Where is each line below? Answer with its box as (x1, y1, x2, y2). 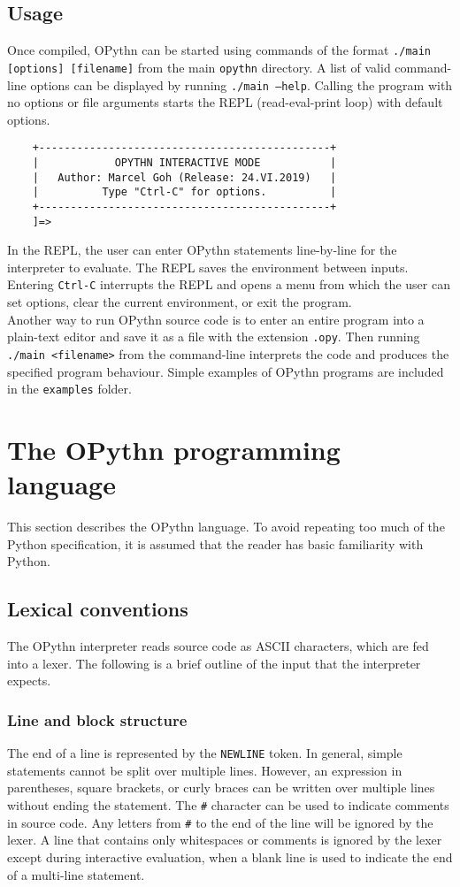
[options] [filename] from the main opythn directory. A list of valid (7, 57, 391, 76)
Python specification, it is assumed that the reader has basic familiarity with (7, 534, 424, 553)
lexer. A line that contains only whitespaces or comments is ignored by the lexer (7, 830, 442, 849)
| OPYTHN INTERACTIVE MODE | (32, 157, 337, 170)
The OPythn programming (7, 432, 341, 468)
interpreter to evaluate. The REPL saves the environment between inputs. (7, 257, 409, 276)
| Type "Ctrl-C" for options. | (32, 186, 337, 199)
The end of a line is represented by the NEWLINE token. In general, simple (7, 744, 402, 762)
